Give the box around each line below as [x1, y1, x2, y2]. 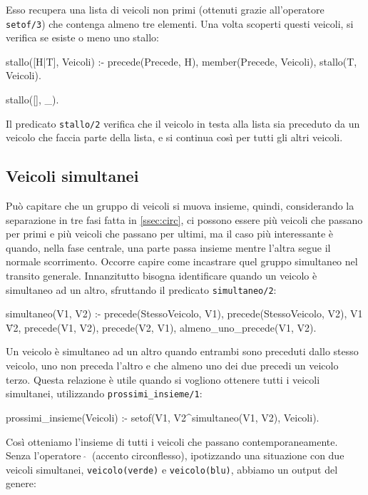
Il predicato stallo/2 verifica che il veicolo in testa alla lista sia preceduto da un [6, 116, 360, 131]
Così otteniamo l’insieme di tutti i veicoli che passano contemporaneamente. [6, 434, 338, 449]
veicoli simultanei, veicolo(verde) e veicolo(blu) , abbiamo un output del [6, 461, 338, 476]
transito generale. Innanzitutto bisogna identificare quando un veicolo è [6, 268, 317, 283]
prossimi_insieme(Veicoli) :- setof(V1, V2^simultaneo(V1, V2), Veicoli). [6, 409, 320, 424]
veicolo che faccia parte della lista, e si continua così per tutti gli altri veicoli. [6, 130, 343, 145]
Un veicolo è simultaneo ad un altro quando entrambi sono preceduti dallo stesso [6, 344, 359, 359]
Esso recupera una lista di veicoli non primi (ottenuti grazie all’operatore [6, 2, 324, 16]
